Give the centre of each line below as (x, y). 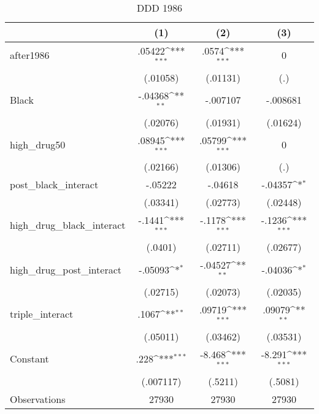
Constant (29, 359)
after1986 (30, 55)
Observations (38, 399)
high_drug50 (38, 144)
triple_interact (42, 314)
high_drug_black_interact (68, 224)
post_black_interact (54, 185)
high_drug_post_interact (66, 269)
